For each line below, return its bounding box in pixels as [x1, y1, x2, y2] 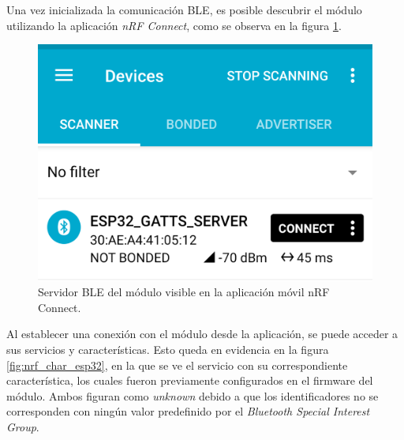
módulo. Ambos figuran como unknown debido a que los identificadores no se [6, 387, 379, 404]
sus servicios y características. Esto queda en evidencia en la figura [6, 340, 329, 357]
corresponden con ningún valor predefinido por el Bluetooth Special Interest [6, 403, 370, 419]
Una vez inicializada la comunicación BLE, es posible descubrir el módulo [6, 2, 362, 17]
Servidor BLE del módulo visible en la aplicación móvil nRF [38, 284, 330, 300]
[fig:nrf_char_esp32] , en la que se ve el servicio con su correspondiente [6, 356, 348, 373]
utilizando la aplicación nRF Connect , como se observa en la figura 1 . [6, 17, 342, 33]
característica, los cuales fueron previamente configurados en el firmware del [6, 372, 373, 389]
